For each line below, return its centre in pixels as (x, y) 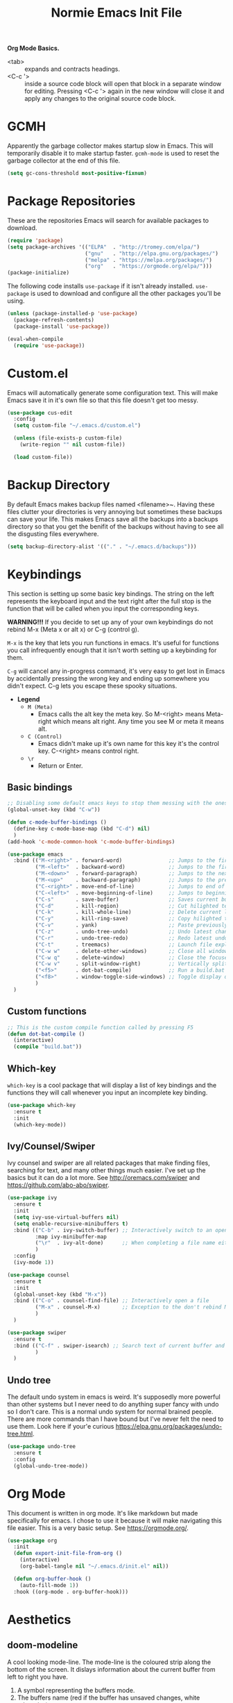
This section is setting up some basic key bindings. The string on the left (111, 593)
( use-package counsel (38, 1275)
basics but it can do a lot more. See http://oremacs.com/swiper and (104, 1178)
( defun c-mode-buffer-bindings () (57, 822)
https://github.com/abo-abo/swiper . (58, 1185)
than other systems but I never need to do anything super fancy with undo (113, 1404)
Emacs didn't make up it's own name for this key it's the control (129, 743)
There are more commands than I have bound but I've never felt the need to (115, 1419)
